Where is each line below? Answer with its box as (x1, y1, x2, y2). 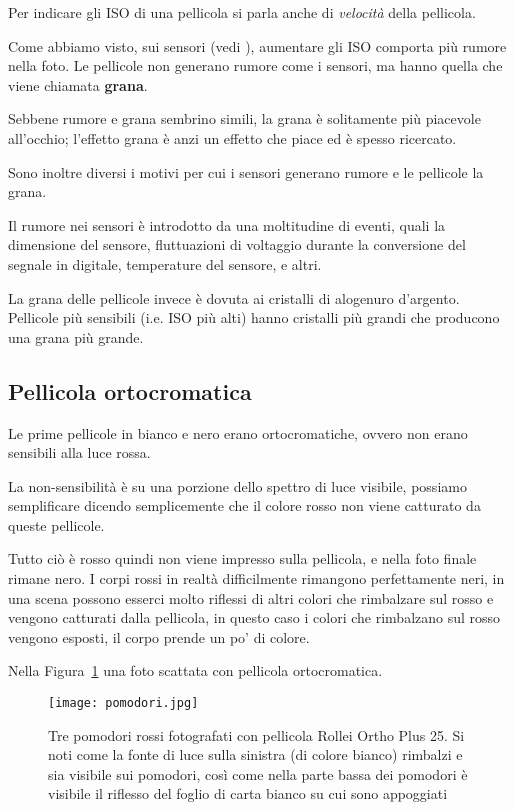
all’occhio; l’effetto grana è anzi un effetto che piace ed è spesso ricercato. (8, 127, 457, 148)
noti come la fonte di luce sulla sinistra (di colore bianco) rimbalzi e (48, 744, 463, 765)
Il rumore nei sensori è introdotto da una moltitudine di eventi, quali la (8, 214, 446, 235)
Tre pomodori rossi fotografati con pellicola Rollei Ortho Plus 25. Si (48, 724, 465, 745)
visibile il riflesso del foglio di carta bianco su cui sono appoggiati (48, 783, 448, 804)
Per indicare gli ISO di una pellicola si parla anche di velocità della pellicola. (8, 2, 476, 22)
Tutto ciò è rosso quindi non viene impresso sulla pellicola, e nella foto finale (8, 548, 477, 569)
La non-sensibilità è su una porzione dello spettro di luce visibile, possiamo (8, 475, 467, 496)
